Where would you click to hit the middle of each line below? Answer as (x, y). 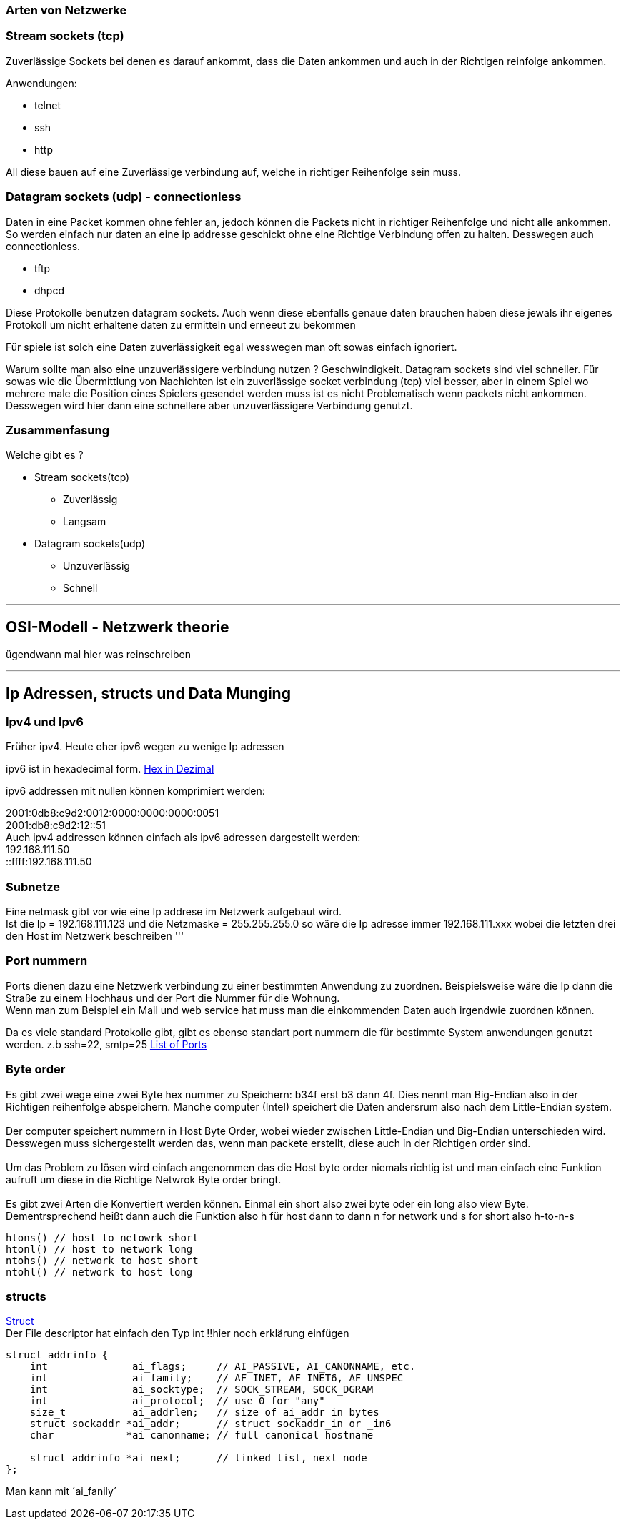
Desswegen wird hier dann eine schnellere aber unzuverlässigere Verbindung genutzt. (209, 405)
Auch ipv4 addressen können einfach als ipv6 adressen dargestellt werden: (183, 838)
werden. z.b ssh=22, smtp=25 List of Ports (106, 1044)
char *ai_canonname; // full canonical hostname (202, 1435)
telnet (48, 105)
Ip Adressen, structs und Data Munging (148, 693)
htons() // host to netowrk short (102, 1237)
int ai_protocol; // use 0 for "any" (177, 1401)
